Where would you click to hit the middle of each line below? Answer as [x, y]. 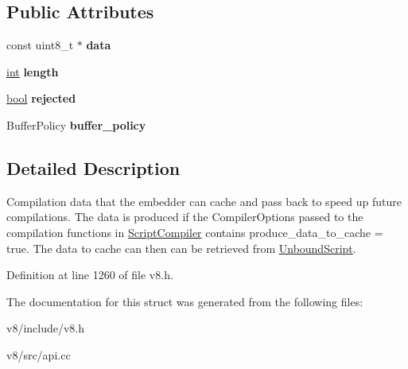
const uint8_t [40, 45]
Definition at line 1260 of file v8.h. [90, 275]
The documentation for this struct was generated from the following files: [185, 301]
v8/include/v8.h [46, 328]
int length [33, 71]
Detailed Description [93, 167]
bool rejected [41, 98]
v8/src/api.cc [39, 354]
